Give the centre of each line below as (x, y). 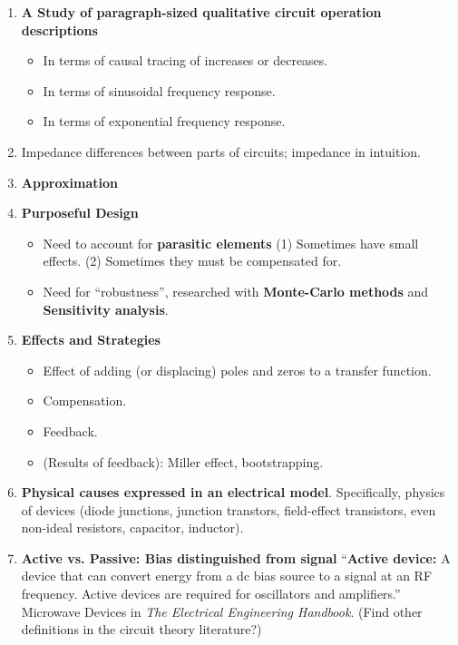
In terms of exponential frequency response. (164, 121)
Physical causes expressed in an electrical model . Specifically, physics (233, 492)
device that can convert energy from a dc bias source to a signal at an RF (227, 576)
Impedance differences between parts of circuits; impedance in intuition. (221, 151)
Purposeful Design (80, 213)
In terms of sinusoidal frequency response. (159, 90)
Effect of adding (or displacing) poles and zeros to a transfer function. (237, 370)
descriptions (59, 29)
